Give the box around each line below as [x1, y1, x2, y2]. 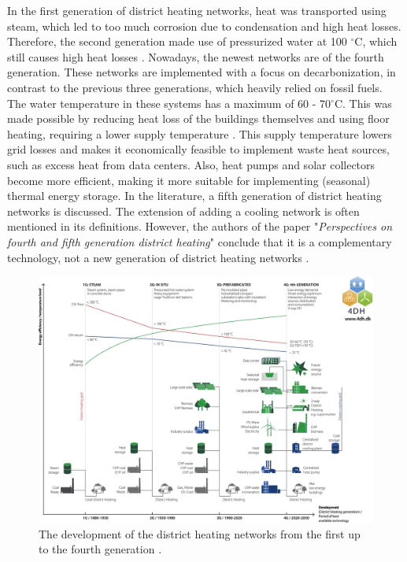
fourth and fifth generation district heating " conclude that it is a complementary [7, 233, 392, 250]
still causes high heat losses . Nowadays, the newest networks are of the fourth [7, 48, 384, 65]
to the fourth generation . [39, 541, 162, 557]
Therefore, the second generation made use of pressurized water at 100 [7, 33, 347, 50]
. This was [342, 94, 392, 111]
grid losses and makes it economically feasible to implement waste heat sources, [7, 141, 390, 157]
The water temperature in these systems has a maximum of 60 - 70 [7, 94, 331, 111]
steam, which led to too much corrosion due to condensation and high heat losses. [7, 17, 401, 34]
